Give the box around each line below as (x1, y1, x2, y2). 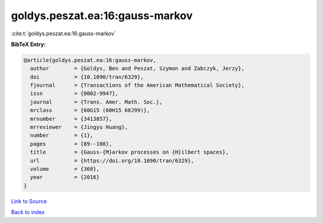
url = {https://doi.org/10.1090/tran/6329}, (30, 157, 194, 164)
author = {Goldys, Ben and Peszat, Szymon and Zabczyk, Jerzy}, (30, 65, 245, 72)
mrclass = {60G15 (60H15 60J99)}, (30, 107, 150, 114)
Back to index (11, 209, 45, 216)
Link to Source (11, 197, 47, 204)
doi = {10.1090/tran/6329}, (30, 74, 144, 80)
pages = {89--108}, (30, 140, 112, 147)
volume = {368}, (30, 166, 100, 172)
